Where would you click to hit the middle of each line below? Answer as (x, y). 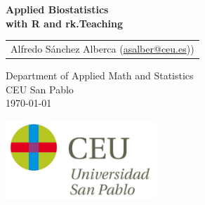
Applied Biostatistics (57, 9)
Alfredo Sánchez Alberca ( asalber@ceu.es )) (102, 48)
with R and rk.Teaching (64, 23)
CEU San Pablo (40, 89)
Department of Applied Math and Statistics (100, 75)
